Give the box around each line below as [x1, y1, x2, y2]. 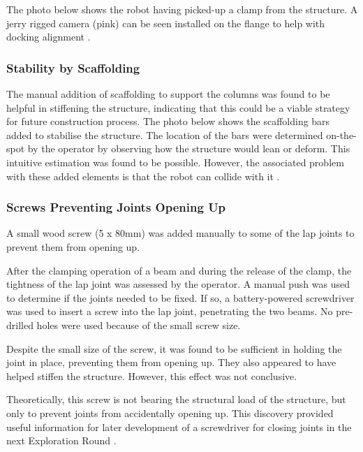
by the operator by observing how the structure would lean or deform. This [27, 141, 350, 156]
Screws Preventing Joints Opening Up [6, 198, 226, 216]
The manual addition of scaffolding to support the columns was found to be [6, 87, 330, 101]
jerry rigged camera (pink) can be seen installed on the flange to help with [6, 15, 325, 30]
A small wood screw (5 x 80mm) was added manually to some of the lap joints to [6, 226, 355, 240]
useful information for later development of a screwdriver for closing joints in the [6, 419, 352, 434]
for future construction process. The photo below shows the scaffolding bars [6, 114, 330, 129]
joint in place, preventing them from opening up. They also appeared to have [6, 355, 336, 370]
